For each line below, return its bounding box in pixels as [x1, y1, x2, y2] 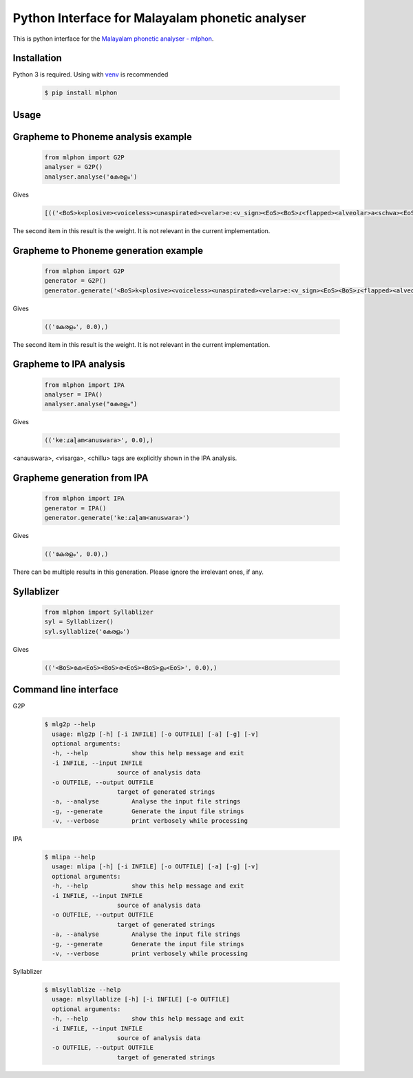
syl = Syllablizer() [44, 618, 114, 626]
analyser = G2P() [44, 163, 103, 171]
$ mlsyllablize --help [44, 986, 121, 993]
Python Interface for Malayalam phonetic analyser [12, 10, 306, 26]
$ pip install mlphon [44, 89, 118, 97]
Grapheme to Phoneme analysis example [12, 131, 193, 143]
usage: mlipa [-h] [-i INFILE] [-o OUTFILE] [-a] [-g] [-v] [52, 863, 259, 870]
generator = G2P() [44, 277, 107, 285]
